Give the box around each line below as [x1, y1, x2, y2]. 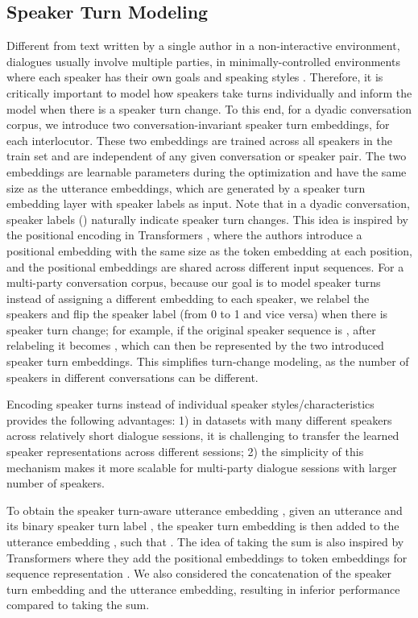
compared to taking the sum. [6, 596, 150, 613]
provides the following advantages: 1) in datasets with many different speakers [6, 411, 392, 428]
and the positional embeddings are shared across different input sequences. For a [6, 258, 404, 275]
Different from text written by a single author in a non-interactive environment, [6, 37, 400, 54]
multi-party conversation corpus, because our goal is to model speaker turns [6, 274, 381, 291]
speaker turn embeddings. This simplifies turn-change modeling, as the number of [6, 353, 409, 370]
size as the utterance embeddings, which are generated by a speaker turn [6, 179, 366, 196]
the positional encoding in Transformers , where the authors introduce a [6, 226, 362, 243]
